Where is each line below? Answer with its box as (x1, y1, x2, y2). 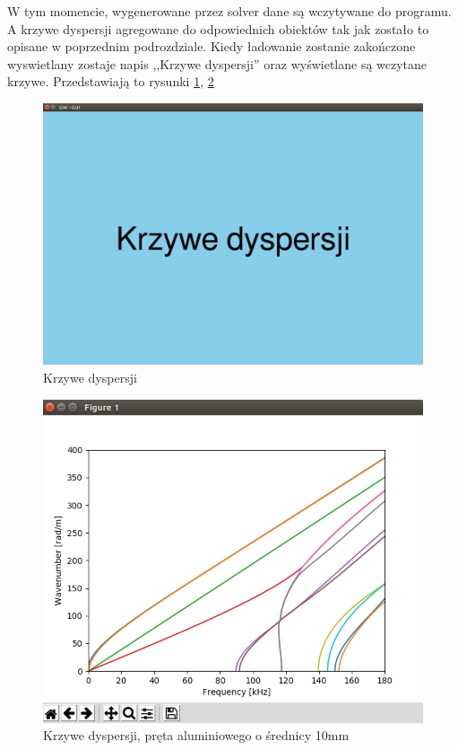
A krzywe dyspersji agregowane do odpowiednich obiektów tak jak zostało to (7, 19, 429, 38)
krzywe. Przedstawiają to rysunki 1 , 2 (7, 72, 214, 91)
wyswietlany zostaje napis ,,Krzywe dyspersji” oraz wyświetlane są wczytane (7, 54, 428, 73)
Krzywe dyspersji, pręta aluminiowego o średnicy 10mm (43, 726, 350, 745)
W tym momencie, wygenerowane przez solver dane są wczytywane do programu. (7, 2, 452, 20)
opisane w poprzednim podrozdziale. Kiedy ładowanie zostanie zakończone (7, 37, 416, 56)
